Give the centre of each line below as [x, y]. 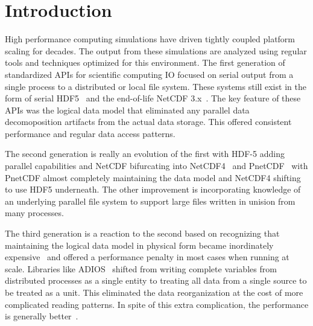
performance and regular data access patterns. [90, 133]
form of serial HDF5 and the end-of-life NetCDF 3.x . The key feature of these [153, 98]
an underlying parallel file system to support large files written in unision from [150, 201]
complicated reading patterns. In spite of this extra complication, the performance [157, 304]
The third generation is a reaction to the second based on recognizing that [142, 233]
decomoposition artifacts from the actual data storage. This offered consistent [148, 122]
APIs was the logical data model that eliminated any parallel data [127, 110]
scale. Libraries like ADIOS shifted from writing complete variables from [141, 268]
